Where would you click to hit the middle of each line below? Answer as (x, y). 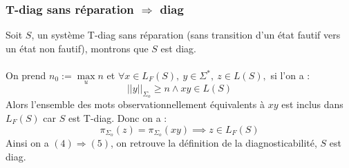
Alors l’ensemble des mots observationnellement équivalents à (135, 104)
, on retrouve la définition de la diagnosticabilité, (214, 143)
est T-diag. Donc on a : (117, 118)
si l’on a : (290, 75)
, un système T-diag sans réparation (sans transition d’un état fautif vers (186, 35)
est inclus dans (312, 104)
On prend (26, 75)
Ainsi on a (27, 143)
